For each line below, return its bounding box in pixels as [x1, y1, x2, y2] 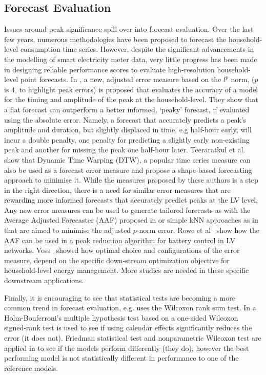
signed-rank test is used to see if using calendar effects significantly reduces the [4, 322, 252, 333]
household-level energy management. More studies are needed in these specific [4, 265, 249, 275]
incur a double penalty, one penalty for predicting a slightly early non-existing [4, 134, 250, 145]
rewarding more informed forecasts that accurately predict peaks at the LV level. [4, 194, 258, 205]
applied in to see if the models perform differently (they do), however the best [4, 342, 249, 353]
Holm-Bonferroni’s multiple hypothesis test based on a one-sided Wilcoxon [4, 312, 238, 323]
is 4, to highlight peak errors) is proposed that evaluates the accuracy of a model [4, 84, 258, 94]
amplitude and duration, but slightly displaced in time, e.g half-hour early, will [4, 124, 252, 135]
